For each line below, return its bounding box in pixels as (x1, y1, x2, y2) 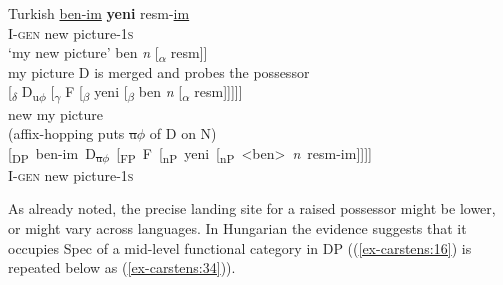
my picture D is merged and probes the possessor (8, 61, 310, 82)
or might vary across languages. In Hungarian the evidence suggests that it (8, 218, 467, 238)
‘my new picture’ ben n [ (8, 42, 159, 63)
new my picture (8, 103, 103, 124)
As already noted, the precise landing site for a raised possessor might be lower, (8, 198, 496, 219)
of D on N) (149, 123, 217, 144)
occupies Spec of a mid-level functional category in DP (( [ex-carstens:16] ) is (8, 237, 472, 258)
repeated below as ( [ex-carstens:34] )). (8, 257, 236, 278)
